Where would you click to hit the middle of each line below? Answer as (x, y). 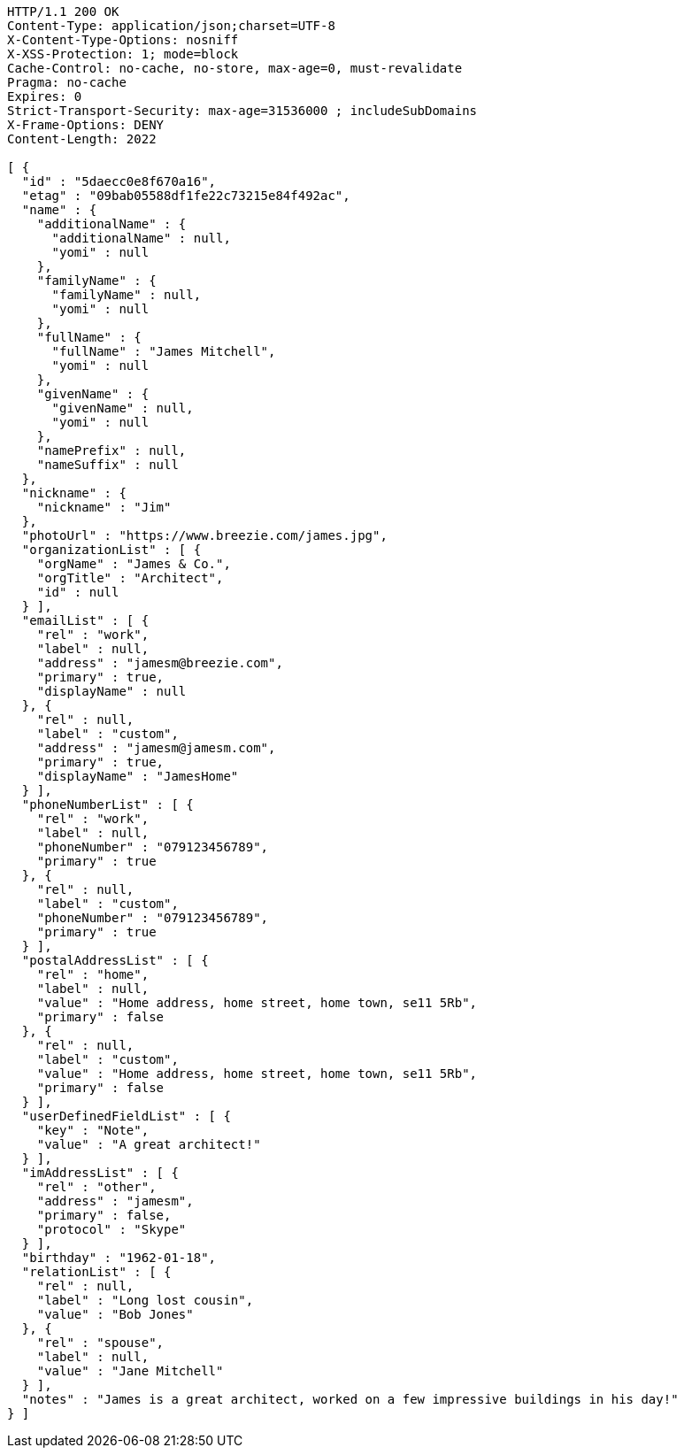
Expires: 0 (45, 96)
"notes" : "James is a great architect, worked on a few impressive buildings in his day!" (350, 1399)
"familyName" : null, (127, 295)
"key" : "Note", (93, 1130)
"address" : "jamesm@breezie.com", (160, 663)
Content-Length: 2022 (82, 139)
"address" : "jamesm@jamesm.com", (156, 748)
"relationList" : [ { (96, 1272)
